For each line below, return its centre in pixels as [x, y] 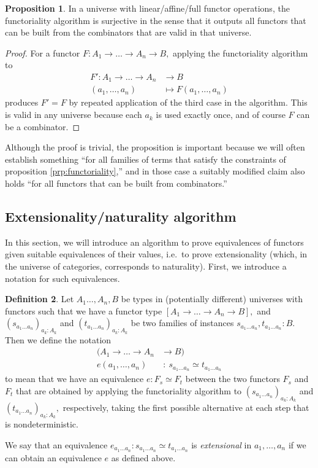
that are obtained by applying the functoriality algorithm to [129, 390]
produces [22, 102]
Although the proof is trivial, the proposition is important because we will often [155, 147]
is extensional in [221, 444]
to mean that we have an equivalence [74, 379]
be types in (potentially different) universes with [212, 299]
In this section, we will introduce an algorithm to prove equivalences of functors [154, 242]
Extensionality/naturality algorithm [121, 216]
